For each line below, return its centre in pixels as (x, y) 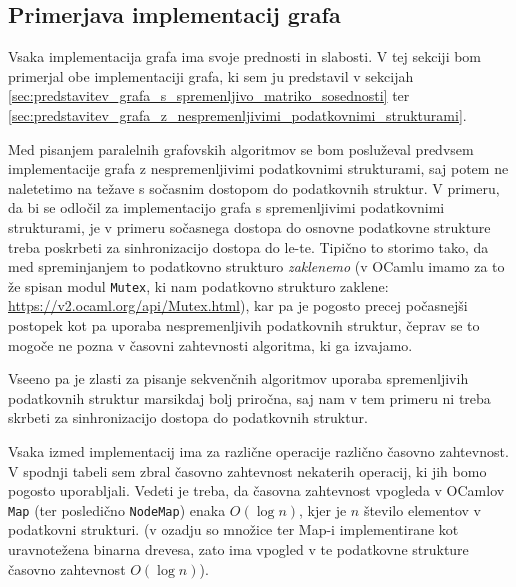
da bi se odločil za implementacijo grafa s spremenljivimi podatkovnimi (226, 207)
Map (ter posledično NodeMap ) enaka (117, 509)
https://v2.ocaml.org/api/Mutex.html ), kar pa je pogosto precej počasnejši (238, 305)
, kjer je (323, 509)
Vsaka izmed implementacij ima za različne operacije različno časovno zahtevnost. (258, 450)
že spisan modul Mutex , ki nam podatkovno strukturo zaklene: (198, 285)
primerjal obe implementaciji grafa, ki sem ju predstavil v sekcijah (211, 75)
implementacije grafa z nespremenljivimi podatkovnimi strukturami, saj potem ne (258, 168)
